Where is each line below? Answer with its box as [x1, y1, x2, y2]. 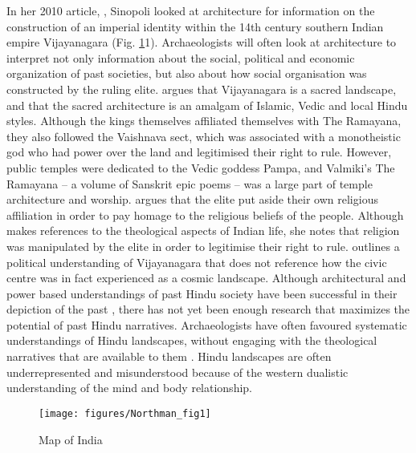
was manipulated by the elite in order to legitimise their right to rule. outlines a [6, 237, 400, 254]
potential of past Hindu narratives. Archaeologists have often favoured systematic [6, 316, 407, 333]
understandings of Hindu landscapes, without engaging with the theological [6, 332, 377, 349]
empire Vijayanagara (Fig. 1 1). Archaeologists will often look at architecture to [6, 34, 397, 51]
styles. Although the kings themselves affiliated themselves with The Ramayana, [6, 112, 402, 129]
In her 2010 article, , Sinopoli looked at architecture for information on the [6, 2, 375, 18]
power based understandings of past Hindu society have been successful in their [6, 285, 398, 301]
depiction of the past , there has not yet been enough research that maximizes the [6, 301, 410, 318]
